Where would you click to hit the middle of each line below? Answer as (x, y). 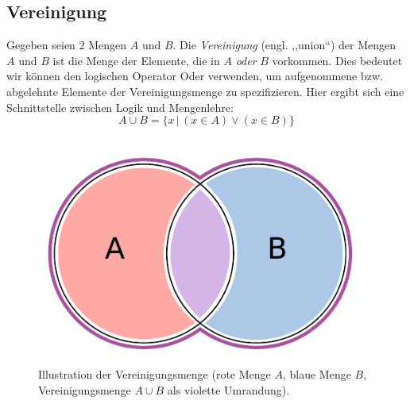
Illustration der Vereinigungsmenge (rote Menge (155, 373)
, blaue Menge (317, 373)
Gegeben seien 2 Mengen (67, 45)
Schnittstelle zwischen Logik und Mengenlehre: (120, 107)
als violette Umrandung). (228, 389)
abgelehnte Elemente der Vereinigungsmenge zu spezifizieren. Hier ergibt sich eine (205, 91)
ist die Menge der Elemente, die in (136, 60)
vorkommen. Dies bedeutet (337, 60)
